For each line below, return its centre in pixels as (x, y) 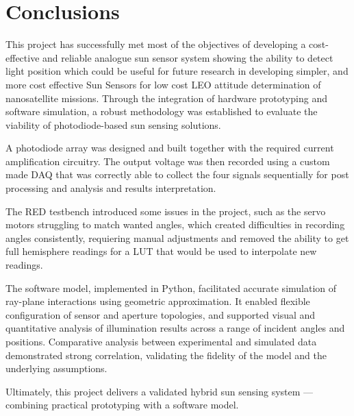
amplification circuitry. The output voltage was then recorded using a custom (168, 161)
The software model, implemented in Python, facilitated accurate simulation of (171, 287)
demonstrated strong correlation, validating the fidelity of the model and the (166, 355)
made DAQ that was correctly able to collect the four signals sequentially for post (177, 174)
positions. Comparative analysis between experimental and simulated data (161, 341)
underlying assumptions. (56, 368)
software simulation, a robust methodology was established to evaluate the (162, 111)
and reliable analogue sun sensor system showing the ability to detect (188, 57)
